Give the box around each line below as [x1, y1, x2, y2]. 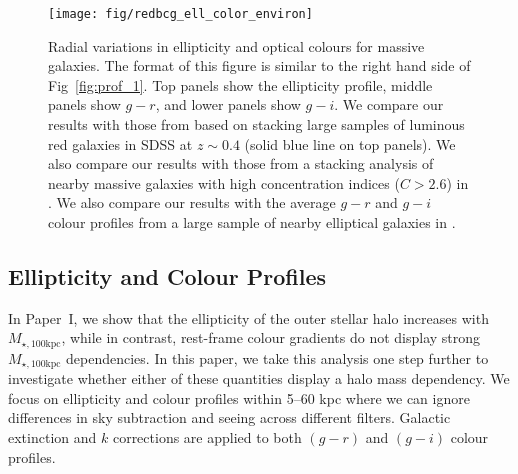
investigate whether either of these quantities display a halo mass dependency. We [8, 368, 510, 389]
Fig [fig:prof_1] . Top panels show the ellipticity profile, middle [48, 74, 433, 95]
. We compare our [334, 94, 444, 115]
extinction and [8, 427, 97, 448]
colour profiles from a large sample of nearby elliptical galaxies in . [48, 212, 456, 232]
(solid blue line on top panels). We [244, 133, 456, 154]
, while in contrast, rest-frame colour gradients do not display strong [61, 327, 481, 348]
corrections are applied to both [112, 427, 302, 448]
